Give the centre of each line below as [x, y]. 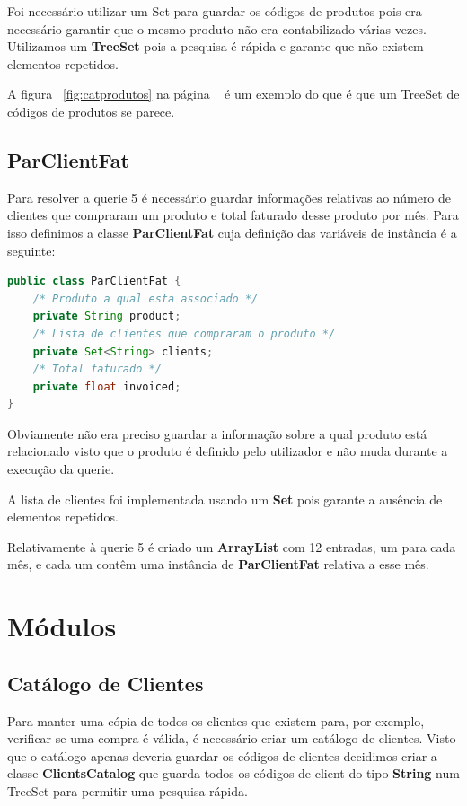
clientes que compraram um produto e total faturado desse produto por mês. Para [233, 215]
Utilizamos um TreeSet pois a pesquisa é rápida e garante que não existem [216, 46]
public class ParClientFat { [94, 281]
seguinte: [31, 250]
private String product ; [107, 316]
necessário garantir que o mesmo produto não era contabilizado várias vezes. [217, 28]
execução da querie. [61, 469]
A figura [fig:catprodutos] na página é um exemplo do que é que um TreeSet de [233, 94]
